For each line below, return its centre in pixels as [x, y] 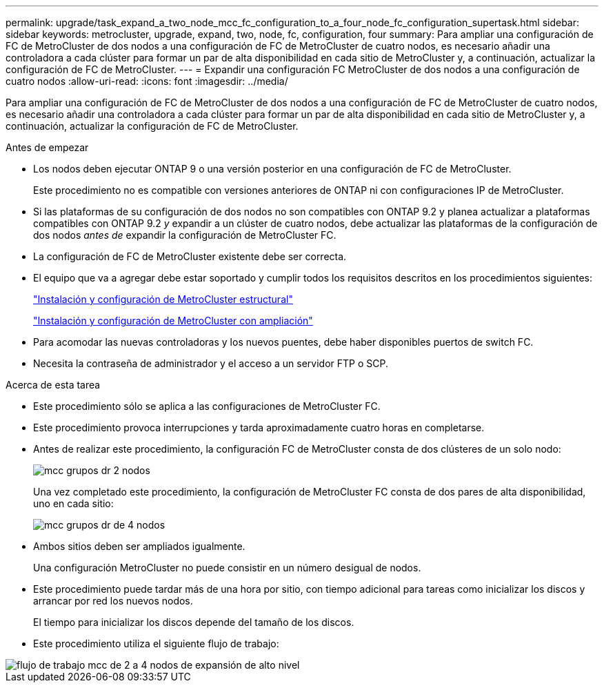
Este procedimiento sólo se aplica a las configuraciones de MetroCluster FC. [207, 406]
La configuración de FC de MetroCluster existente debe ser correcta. [190, 256]
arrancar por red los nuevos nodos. [113, 601]
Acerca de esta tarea [53, 385]
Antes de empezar [47, 147]
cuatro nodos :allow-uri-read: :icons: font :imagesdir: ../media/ [147, 81]
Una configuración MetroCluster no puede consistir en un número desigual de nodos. [227, 568]
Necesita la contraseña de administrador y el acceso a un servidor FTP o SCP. [211, 363]
